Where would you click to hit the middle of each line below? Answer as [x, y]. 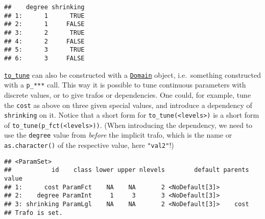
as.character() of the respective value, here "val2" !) [89, 145]
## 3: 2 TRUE [44, 32]
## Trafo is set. [33, 213]
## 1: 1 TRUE [44, 16]
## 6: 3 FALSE [44, 58]
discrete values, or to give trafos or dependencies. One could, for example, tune [128, 94]
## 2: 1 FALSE [44, 24]
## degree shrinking [44, 7]
